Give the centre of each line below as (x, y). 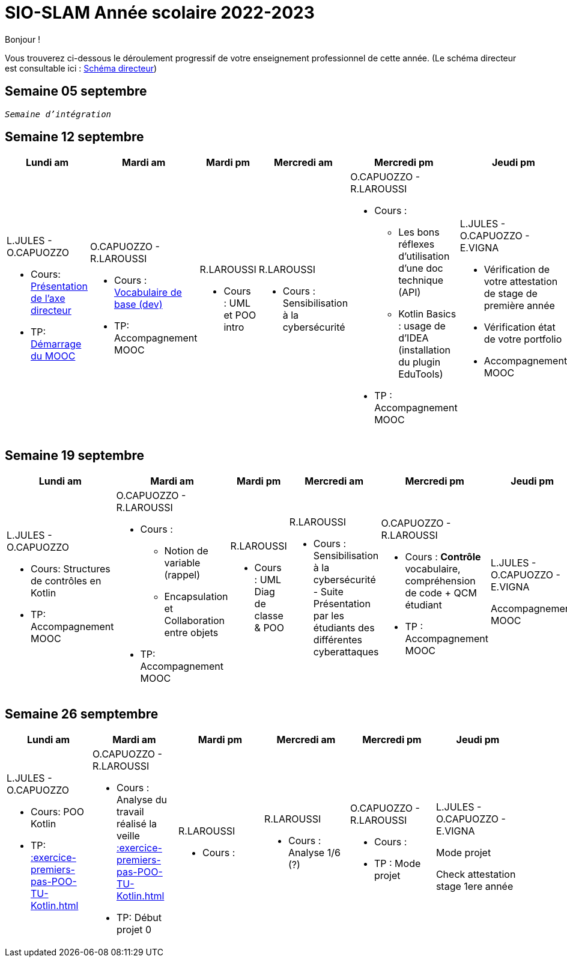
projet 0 (134, 930)
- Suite (328, 592)
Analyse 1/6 (314, 853)
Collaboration (195, 621)
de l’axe (48, 299)
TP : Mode (397, 864)
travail (130, 812)
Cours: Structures (71, 569)
